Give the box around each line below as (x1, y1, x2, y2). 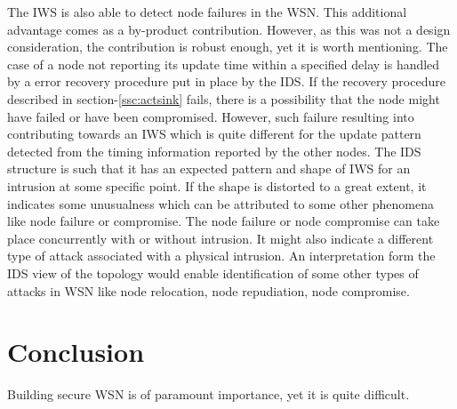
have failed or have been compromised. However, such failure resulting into (7, 107, 414, 125)
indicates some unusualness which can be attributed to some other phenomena (7, 194, 435, 213)
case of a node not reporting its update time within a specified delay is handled (7, 54, 440, 73)
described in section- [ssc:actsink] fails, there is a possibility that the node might (7, 89, 440, 108)
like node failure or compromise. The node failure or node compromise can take (7, 212, 440, 230)
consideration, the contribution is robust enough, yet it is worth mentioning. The (7, 37, 448, 56)
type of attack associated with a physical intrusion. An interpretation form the (7, 246, 436, 265)
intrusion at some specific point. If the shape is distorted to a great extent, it (7, 176, 427, 195)
